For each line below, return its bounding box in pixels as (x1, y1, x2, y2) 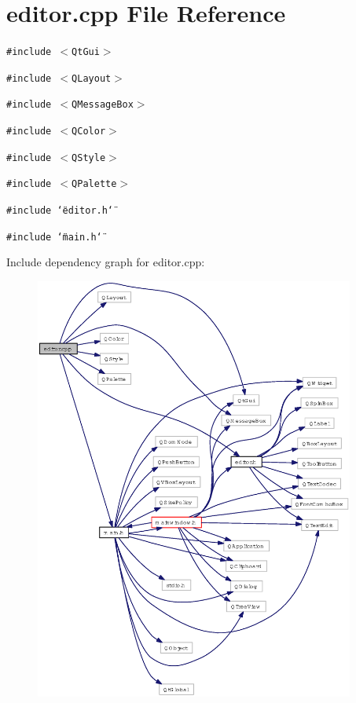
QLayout (72, 72, 112, 84)
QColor (72, 126, 106, 137)
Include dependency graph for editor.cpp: (6, 254, 205, 270)
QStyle (72, 152, 106, 163)
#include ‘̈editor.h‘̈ (6, 205, 114, 217)
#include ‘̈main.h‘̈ (6, 231, 102, 243)
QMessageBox (72, 99, 134, 111)
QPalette (72, 178, 117, 190)
